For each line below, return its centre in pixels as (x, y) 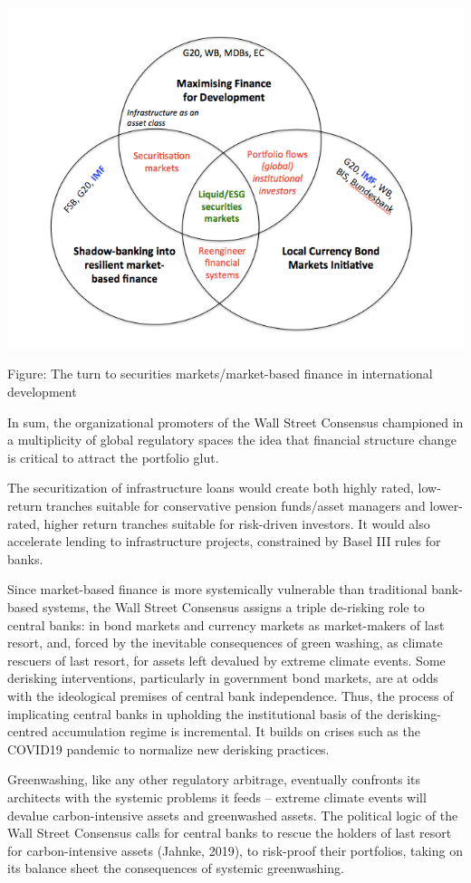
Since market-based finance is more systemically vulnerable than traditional (217, 589)
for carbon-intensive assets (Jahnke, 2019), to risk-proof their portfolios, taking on (235, 850)
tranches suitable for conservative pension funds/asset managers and (235, 505)
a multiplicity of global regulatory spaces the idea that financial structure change (232, 440)
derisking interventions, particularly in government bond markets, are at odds (223, 678)
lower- (446, 505)
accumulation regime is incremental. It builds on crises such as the (236, 731)
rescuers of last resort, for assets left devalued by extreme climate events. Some (226, 660)
